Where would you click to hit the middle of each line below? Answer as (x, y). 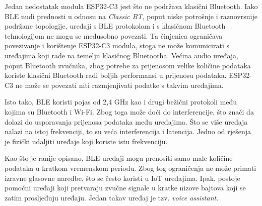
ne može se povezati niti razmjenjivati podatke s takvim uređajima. (119, 85)
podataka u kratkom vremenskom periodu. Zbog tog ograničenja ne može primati (130, 168)
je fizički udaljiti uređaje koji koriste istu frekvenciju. (86, 141)
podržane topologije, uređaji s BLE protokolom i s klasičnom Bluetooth (115, 26)
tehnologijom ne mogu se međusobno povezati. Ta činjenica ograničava (114, 35)
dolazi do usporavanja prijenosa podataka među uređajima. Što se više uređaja (126, 121)
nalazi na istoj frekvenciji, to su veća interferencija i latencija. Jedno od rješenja (128, 131)
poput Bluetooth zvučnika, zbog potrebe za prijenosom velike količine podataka (128, 65)
